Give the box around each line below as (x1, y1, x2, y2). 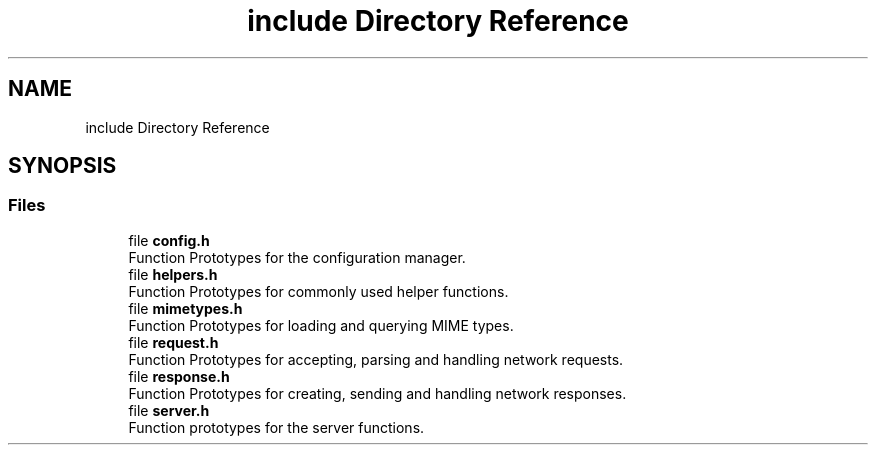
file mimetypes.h (128, 299, 243, 317)
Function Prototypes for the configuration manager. (128, 248, 466, 266)
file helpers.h (128, 265, 218, 283)
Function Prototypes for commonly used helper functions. (128, 282, 509, 300)
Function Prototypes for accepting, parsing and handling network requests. (128, 350, 624, 368)
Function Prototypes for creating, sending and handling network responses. (128, 384, 627, 402)
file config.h (128, 231, 210, 249)
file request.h (128, 333, 219, 351)
